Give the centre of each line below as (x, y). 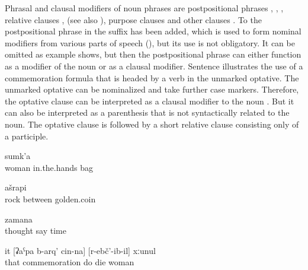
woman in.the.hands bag (49, 167)
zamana (19, 219)
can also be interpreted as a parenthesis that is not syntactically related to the (147, 112)
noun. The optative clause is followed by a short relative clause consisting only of (152, 124)
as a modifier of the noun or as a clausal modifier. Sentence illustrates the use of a (154, 66)
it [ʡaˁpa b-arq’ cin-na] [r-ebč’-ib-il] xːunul (80, 250)
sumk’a (18, 156)
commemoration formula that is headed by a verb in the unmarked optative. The (152, 77)
